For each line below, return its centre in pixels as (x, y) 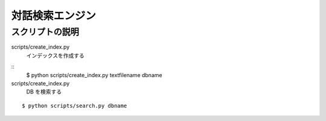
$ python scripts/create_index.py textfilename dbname (94, 75)
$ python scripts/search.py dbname (75, 106)
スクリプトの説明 (45, 32)
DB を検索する (44, 92)
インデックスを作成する (55, 55)
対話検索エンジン (54, 16)
